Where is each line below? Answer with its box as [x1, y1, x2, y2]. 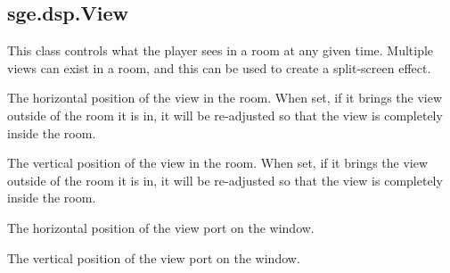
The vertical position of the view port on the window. [7, 248, 300, 267]
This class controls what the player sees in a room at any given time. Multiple [7, 41, 434, 60]
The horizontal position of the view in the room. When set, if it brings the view [7, 88, 443, 107]
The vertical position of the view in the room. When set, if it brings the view [7, 153, 429, 172]
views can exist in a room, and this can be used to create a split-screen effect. [7, 58, 431, 77]
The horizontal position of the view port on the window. [7, 218, 315, 236]
